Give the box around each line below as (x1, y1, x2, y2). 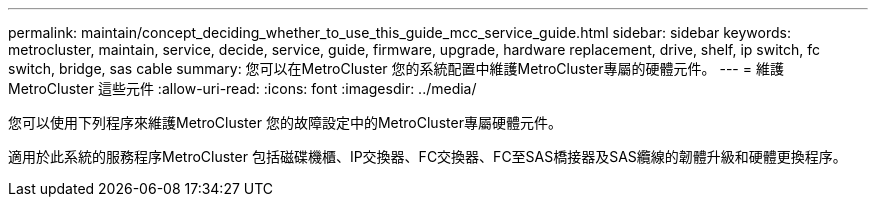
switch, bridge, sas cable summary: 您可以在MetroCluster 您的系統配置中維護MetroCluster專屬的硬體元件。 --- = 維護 (8, 60, 784, 77)
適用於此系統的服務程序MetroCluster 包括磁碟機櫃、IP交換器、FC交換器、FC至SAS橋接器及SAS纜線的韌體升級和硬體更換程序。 (8, 148, 847, 165)
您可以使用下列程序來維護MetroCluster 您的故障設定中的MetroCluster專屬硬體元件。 (8, 114, 562, 131)
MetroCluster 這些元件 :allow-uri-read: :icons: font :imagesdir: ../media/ (8, 80, 477, 97)
